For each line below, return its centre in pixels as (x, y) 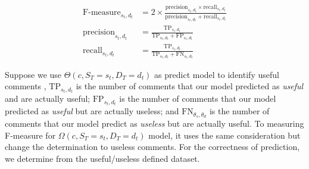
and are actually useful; (48, 98)
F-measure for (30, 135)
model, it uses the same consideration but (224, 135)
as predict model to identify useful (217, 74)
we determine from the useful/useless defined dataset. (102, 158)
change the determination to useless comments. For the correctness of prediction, (152, 147)
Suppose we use (33, 74)
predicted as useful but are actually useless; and (92, 111)
